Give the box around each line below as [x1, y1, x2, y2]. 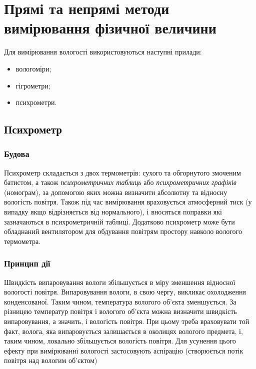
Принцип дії [4, 257, 50, 269]
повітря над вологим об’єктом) [4, 355, 97, 365]
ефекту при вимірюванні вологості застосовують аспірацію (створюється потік [4, 345, 243, 355]
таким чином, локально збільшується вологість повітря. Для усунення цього [4, 335, 236, 346]
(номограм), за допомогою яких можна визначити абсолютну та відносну [4, 186, 227, 197]
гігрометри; [15, 80, 50, 90]
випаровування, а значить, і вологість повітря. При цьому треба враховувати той [4, 316, 249, 326]
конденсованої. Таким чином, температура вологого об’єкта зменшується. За [4, 296, 236, 306]
